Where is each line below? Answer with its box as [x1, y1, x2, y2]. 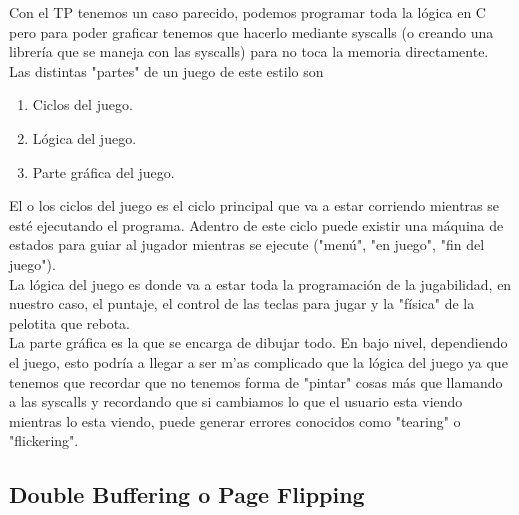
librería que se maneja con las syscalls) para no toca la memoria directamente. [9, 41, 489, 62]
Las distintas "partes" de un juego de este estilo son [9, 60, 324, 81]
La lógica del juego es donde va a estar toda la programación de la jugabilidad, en [9, 273, 512, 294]
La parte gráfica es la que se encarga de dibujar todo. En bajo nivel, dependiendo [9, 332, 508, 353]
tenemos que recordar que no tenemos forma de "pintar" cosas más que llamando [9, 371, 503, 392]
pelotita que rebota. [9, 312, 131, 333]
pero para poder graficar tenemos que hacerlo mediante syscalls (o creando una [9, 21, 494, 42]
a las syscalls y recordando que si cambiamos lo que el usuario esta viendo [9, 391, 463, 412]
